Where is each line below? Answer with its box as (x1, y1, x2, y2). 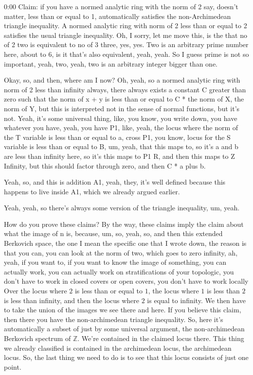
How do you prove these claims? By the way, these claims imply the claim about (4, 219, 244, 229)
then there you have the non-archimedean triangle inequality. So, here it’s (4, 314, 223, 324)
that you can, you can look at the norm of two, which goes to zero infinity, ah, (4, 247, 238, 257)
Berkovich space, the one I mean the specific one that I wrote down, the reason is (4, 238, 247, 248)
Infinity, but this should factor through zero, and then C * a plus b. (4, 160, 206, 170)
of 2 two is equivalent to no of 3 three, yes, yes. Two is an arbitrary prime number (4, 39, 249, 50)
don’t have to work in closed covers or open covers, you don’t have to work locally (4, 276, 249, 286)
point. (4, 361, 21, 372)
